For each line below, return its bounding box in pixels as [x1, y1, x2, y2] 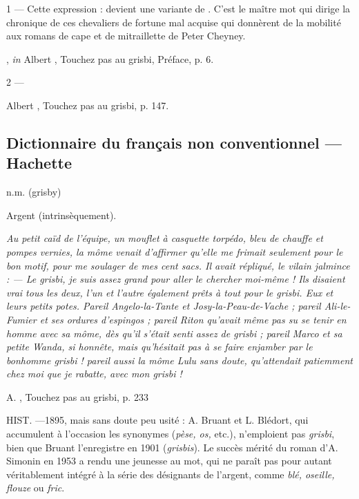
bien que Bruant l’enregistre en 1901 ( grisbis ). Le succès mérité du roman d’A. [6, 440, 338, 454]
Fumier [6, 312, 37, 326]
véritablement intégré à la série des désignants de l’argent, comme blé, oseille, [6, 467, 335, 481]
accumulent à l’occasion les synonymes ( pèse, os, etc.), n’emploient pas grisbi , [6, 426, 335, 441]
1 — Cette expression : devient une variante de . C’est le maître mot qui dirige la [6, 1, 351, 15]
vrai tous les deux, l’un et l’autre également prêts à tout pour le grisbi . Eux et [6, 285, 333, 299]
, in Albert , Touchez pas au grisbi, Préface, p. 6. [6, 51, 214, 66]
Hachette [6, 152, 72, 173]
